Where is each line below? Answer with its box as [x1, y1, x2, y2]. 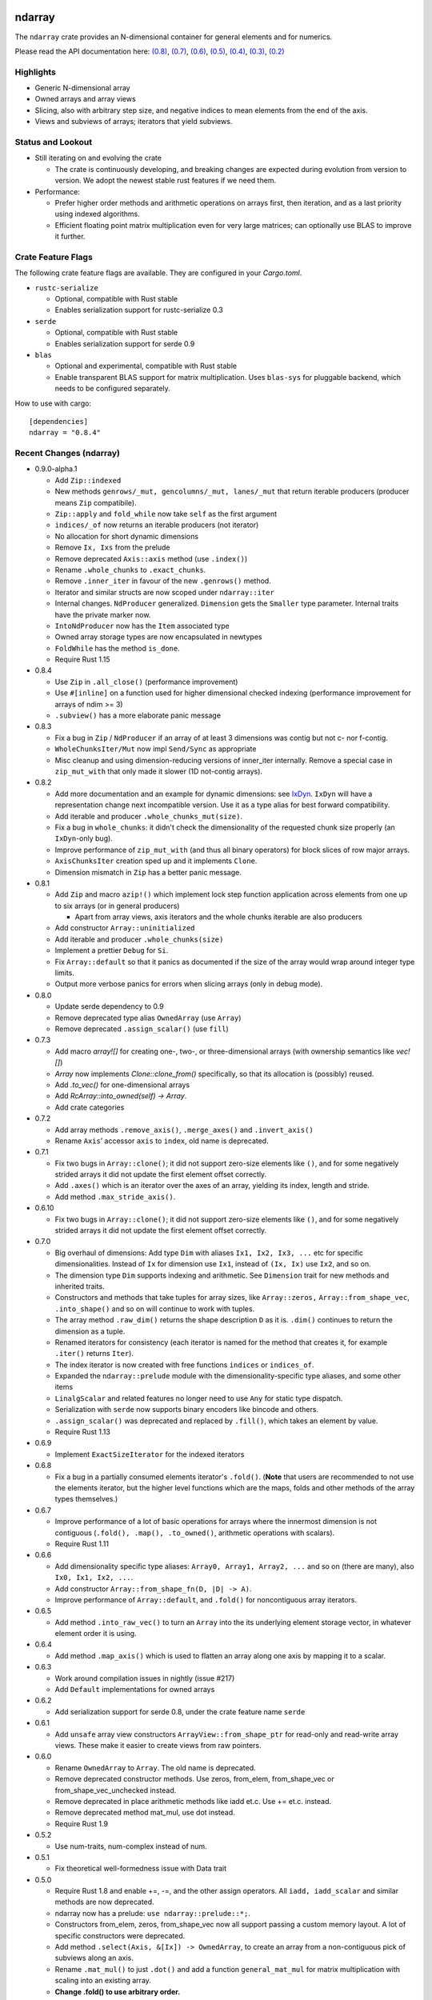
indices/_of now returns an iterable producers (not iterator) [54, 520, 259, 530]
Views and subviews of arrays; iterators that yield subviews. [34, 117, 233, 126]
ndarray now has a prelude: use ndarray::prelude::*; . [54, 1908, 251, 1918]
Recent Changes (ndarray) [14, 448, 120, 459]
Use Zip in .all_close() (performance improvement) [54, 677, 238, 686]
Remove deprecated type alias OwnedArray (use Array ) [54, 1013, 242, 1022]
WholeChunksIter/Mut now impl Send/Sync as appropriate [54, 744, 257, 754]
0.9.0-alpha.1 [34, 464, 78, 474]
